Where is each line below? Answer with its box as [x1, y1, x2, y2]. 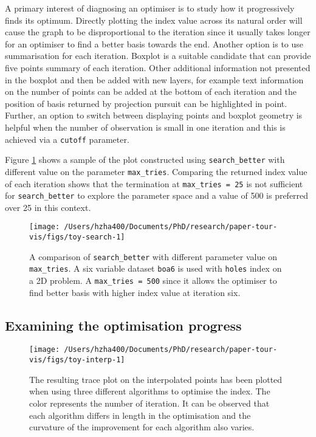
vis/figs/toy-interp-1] [29, 356, 125, 365]
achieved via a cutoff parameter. [5, 132, 129, 145]
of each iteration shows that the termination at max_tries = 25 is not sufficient [5, 177, 303, 190]
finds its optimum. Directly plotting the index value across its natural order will [5, 13, 303, 26]
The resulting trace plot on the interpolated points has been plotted [29, 373, 283, 385]
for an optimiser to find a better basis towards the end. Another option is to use [5, 37, 304, 50]
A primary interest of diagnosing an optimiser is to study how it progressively [5, 2, 295, 14]
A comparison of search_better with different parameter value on [29, 250, 277, 263]
